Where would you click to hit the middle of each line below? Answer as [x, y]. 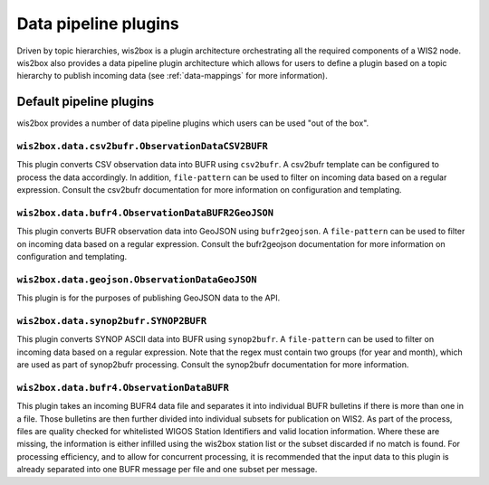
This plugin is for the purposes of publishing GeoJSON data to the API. [149, 298]
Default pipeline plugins [85, 102]
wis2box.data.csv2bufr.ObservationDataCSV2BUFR [143, 146]
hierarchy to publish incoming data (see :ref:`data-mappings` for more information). [172, 76]
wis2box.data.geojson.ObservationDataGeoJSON [137, 279]
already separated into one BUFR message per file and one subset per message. [167, 470]
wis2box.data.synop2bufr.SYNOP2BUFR [112, 321]
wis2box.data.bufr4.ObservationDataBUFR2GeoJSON [145, 213]
